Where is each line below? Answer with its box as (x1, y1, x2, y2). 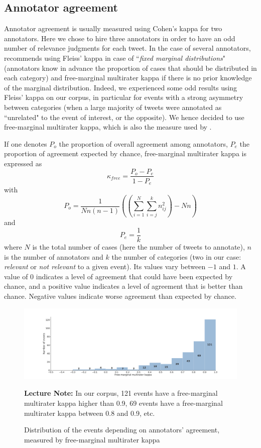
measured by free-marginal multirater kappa (24, 434, 160, 444)
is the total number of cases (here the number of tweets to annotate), (32, 242, 245, 252)
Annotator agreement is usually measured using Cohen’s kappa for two (4, 23, 222, 34)
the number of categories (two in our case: (111, 251, 241, 262)
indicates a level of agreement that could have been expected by (36, 271, 233, 281)
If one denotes (4, 138, 47, 149)
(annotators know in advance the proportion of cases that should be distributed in (4, 62, 257, 73)
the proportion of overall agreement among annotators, (59, 138, 228, 149)
